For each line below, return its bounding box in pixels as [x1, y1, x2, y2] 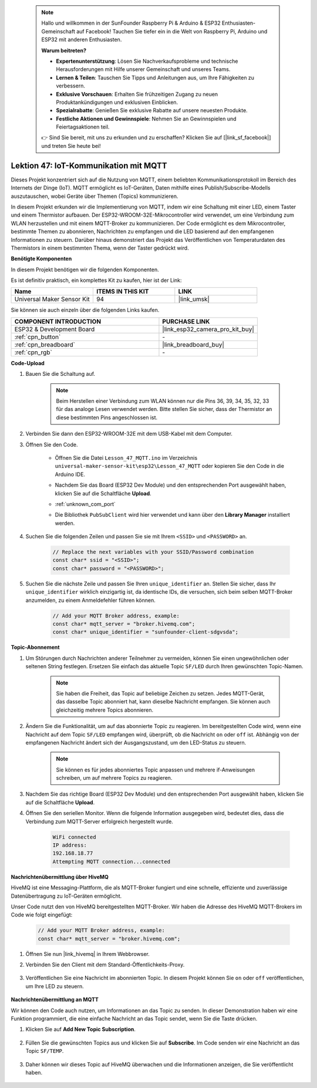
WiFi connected [52, 834, 96, 840]
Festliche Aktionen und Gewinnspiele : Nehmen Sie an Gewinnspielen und [56, 115, 237, 122]
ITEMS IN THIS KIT [96, 288, 149, 296]
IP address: [52, 842, 87, 848]
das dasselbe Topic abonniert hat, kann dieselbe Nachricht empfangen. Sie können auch [56, 698, 271, 705]
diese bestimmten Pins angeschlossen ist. [56, 414, 158, 421]
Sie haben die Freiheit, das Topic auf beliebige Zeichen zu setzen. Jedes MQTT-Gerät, [56, 690, 265, 697]
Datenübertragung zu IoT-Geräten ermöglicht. [11, 892, 122, 900]
